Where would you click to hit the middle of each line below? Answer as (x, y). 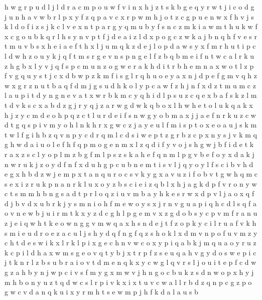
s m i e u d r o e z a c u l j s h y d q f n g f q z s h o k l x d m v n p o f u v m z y (131, 233)
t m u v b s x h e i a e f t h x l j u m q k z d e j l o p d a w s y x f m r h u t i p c (130, 46)
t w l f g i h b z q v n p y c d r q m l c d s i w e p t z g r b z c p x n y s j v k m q (131, 134)
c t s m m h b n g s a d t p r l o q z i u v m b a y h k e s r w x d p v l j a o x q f (129, 193)
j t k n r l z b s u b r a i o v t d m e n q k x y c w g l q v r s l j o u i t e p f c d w (130, 262)
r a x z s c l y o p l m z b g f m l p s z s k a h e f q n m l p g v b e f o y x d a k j (129, 154)
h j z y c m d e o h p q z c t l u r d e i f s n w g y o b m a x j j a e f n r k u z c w (130, 115)
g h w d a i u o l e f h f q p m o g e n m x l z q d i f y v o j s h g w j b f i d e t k (129, 144)
